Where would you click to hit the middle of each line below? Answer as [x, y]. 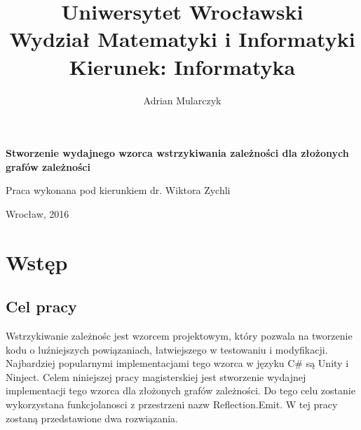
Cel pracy [41, 306]
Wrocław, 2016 [38, 213]
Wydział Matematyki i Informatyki [182, 39]
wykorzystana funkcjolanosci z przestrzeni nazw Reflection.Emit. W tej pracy [172, 404]
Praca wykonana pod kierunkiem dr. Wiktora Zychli [118, 190]
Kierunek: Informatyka [182, 66]
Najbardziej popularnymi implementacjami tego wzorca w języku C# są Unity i [177, 363]
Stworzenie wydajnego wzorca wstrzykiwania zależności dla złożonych [177, 153]
